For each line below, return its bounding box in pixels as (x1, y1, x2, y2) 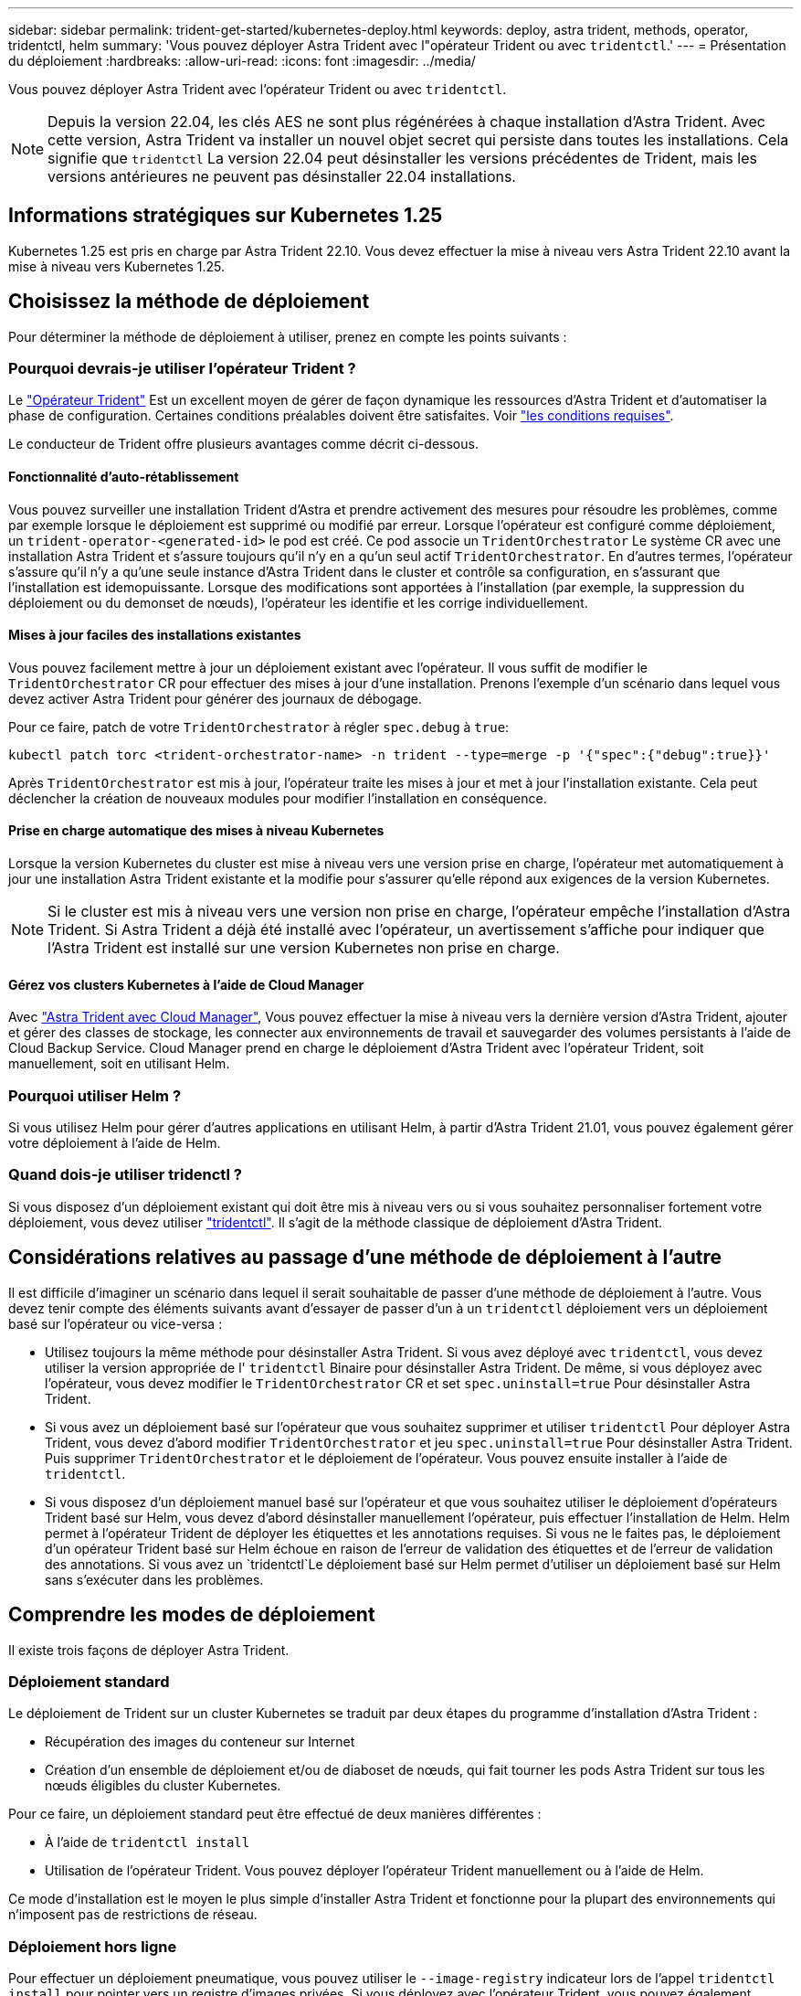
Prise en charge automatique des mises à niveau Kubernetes (8, 823, 385, 839)
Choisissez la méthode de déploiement (8, 290, 370, 313)
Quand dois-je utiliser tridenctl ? (8, 1165, 242, 1184)
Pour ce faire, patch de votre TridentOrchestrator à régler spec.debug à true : (8, 718, 510, 735)
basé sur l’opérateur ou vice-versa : (8, 1315, 223, 1332)
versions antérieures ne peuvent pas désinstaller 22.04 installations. (47, 167, 516, 186)
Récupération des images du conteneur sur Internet (45, 1734, 355, 1750)
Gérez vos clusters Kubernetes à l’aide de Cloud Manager (8, 976, 364, 993)
